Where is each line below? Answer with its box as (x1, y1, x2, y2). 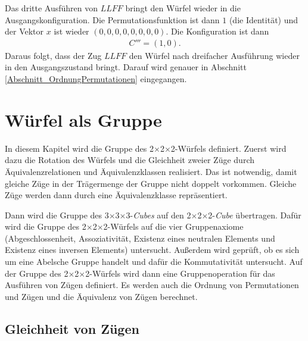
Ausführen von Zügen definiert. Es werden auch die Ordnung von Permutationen (5, 279, 299, 291)
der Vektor (5, 25, 44, 37)
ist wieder (54, 25, 89, 37)
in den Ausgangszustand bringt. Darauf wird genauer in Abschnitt (5, 61, 247, 73)
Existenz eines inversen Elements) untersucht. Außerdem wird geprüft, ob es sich (5, 243, 300, 256)
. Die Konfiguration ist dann (166, 25, 269, 37)
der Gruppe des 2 (5, 267, 69, 279)
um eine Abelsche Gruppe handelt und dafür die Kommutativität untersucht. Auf (5, 255, 303, 268)
